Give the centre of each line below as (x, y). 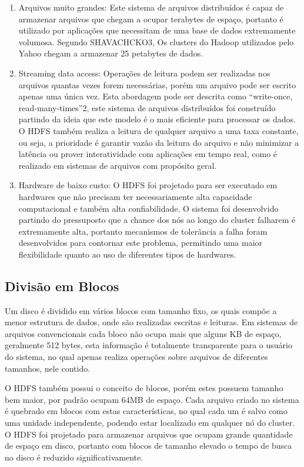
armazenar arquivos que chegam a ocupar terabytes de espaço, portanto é (151, 19)
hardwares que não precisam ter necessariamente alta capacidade (135, 196)
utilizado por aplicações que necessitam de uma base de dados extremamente (157, 30)
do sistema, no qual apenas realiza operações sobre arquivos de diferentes (136, 357)
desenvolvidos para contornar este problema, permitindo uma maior (141, 243)
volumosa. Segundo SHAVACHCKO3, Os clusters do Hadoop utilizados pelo (156, 41)
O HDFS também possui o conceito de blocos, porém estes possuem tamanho (144, 388)
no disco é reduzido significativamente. (74, 457)
